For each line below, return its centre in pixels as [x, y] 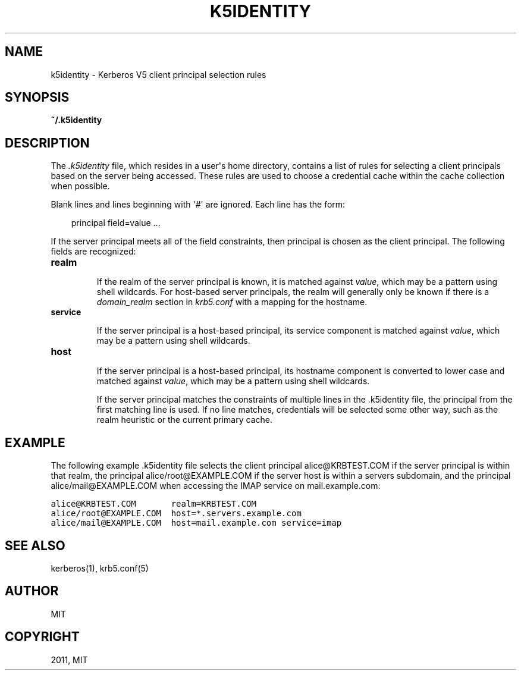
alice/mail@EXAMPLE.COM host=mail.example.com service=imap [196, 523]
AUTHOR [32, 591]
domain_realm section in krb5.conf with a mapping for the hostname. [232, 302]
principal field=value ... [116, 223]
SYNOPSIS [37, 98]
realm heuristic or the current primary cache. [184, 420]
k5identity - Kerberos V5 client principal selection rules [159, 74]
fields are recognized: [93, 252]
